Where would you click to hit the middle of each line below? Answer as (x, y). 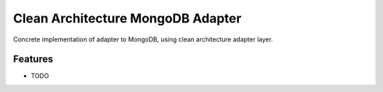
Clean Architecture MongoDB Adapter (127, 18)
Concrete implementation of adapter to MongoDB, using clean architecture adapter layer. (143, 39)
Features (33, 59)
